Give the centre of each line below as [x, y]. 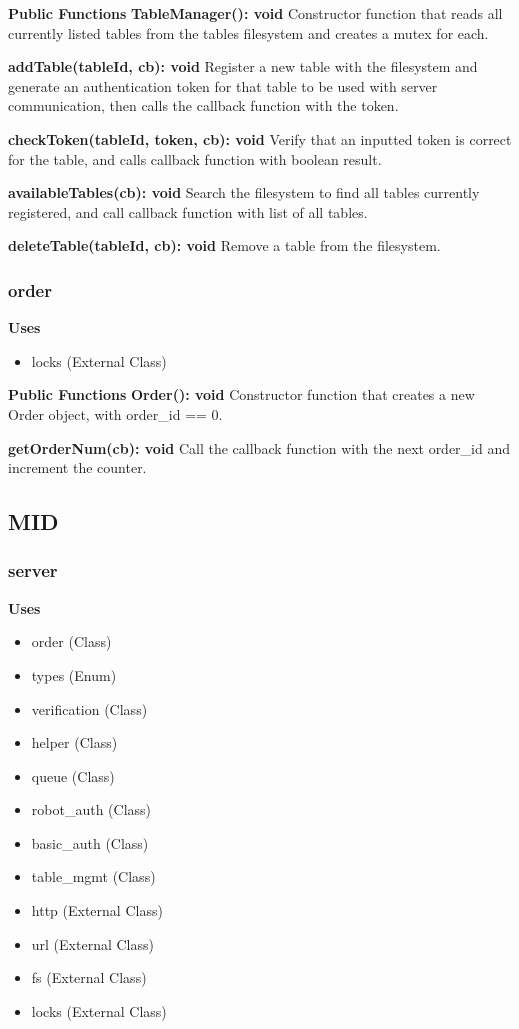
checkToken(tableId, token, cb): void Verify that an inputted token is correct [260, 138]
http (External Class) [97, 910]
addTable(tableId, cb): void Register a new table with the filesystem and [243, 66]
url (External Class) [92, 943]
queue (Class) [73, 775]
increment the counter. [77, 467]
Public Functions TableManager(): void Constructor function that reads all [255, 13]
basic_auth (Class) [90, 842]
